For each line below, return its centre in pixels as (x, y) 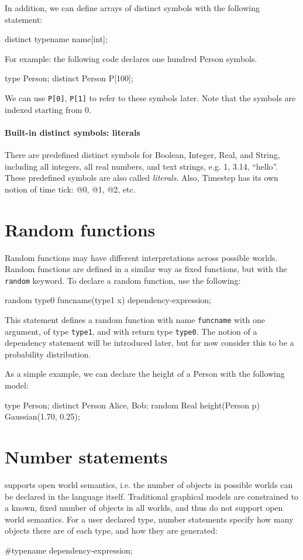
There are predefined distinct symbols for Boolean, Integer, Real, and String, (142, 155)
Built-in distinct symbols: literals (73, 132)
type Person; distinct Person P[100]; (69, 78)
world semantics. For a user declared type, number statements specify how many (149, 519)
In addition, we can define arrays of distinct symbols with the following (132, 8)
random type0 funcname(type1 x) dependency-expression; (108, 300)
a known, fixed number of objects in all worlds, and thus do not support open (144, 508)
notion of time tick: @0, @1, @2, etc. (70, 189)
